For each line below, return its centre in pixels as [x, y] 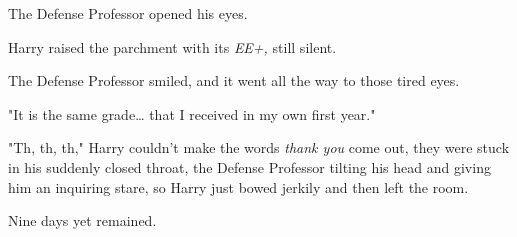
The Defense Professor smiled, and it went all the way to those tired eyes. [234, 80]
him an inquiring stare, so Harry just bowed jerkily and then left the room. [238, 186]
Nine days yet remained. [82, 220]
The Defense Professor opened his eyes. [128, 13]
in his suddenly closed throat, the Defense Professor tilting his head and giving [249, 166]
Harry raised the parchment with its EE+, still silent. [172, 46]
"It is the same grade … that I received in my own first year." [192, 113]
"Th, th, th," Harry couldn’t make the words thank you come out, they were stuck [259, 147]
